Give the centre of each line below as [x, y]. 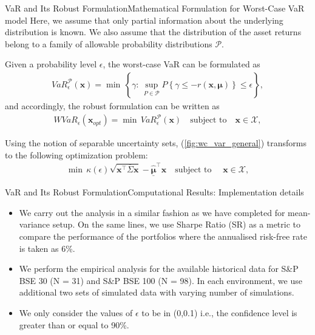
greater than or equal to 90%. [74, 324]
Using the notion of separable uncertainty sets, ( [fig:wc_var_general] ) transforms [156, 143]
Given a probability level [51, 64]
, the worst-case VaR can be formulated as [181, 64]
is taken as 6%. [47, 248]
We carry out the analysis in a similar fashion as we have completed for [152, 212]
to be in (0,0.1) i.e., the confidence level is [219, 313]
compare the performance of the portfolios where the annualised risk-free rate [163, 236]
